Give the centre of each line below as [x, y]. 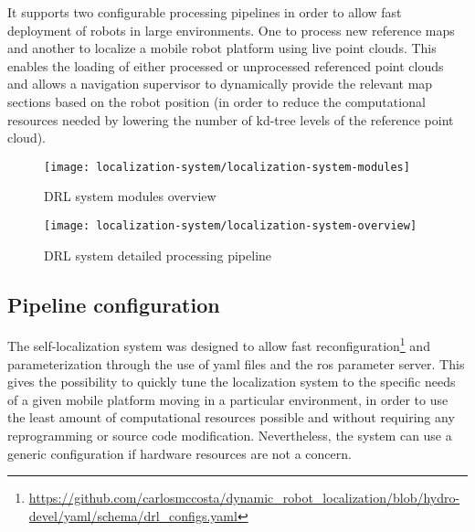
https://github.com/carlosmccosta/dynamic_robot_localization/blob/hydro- [244, 498]
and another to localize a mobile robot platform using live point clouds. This [222, 48]
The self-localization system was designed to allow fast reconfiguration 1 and [219, 345]
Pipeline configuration [114, 304]
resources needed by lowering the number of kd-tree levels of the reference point [231, 119]
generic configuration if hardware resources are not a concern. [179, 453]
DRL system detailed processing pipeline [158, 255]
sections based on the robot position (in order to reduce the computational [216, 101]
